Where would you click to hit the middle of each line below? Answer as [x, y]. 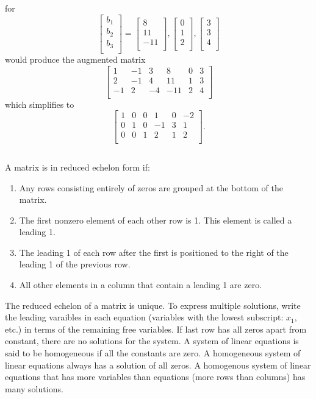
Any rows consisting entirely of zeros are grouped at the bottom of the [151, 187]
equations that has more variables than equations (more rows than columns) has [155, 377]
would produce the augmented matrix [75, 59]
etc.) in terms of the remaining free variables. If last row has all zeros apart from [156, 329]
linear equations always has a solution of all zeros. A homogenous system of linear [158, 365]
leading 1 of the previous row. [75, 264]
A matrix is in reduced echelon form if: [77, 167]
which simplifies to [40, 104]
